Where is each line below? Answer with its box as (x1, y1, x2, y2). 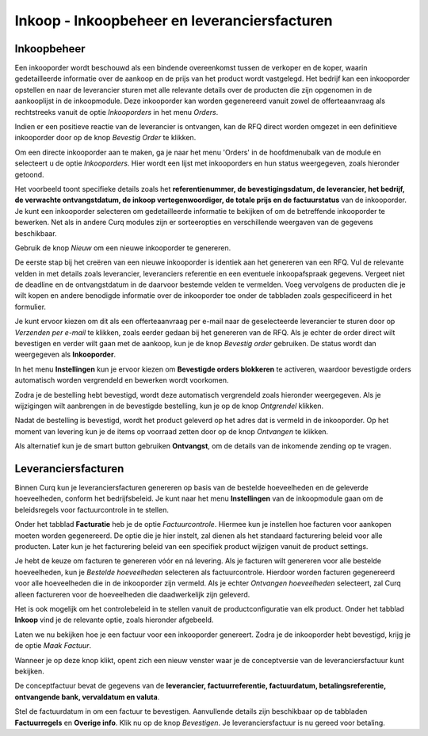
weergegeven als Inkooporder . (14, 349, 117, 360)
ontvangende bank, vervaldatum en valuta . (14, 692, 160, 701)
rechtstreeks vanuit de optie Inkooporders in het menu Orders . (14, 107, 219, 116)
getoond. (14, 170, 44, 179)
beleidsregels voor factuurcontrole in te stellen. (14, 505, 170, 514)
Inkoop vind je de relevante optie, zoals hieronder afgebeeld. (14, 615, 214, 625)
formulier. (14, 302, 47, 311)
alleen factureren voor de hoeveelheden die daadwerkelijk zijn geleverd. (14, 589, 250, 599)
